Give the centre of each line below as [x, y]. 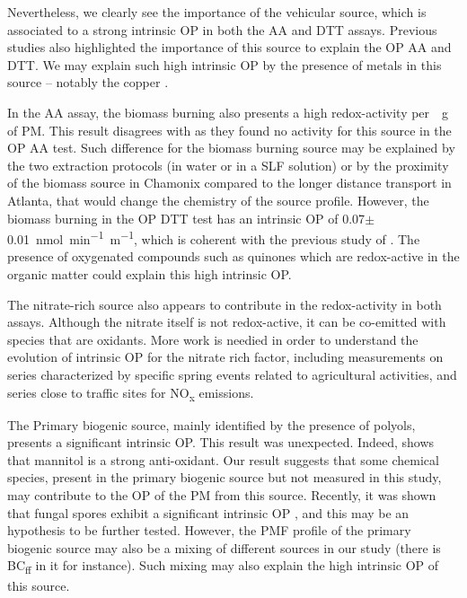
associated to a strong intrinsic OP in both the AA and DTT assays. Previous [222, 29]
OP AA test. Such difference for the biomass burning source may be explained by [231, 148]
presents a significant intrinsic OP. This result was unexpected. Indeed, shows [221, 442]
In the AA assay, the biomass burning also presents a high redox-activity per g [228, 112]
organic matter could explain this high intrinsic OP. [150, 273]
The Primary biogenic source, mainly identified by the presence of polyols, [211, 424]
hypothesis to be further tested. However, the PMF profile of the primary [209, 530]
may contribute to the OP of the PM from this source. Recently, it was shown [222, 495]
